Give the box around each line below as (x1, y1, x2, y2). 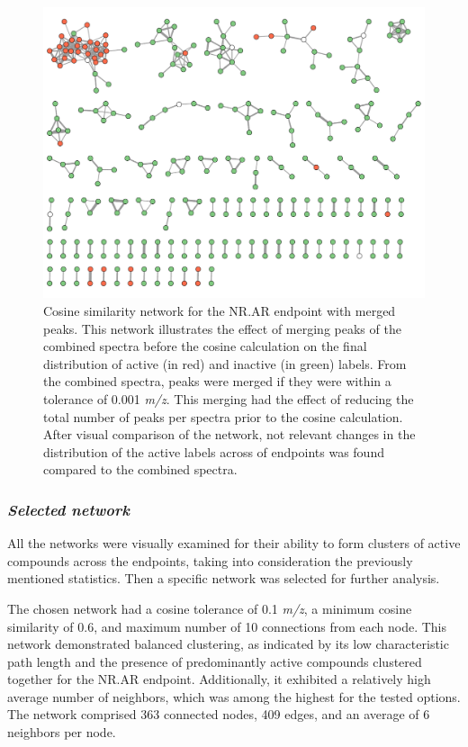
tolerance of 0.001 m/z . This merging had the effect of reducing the (43, 389, 414, 408)
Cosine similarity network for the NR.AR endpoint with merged (43, 301, 396, 319)
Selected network (7, 498, 130, 520)
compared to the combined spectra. (43, 460, 238, 479)
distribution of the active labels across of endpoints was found (43, 442, 384, 461)
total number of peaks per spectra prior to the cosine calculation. (43, 407, 403, 426)
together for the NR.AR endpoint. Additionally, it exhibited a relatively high (7, 670, 431, 688)
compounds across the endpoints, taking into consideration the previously (7, 551, 413, 570)
